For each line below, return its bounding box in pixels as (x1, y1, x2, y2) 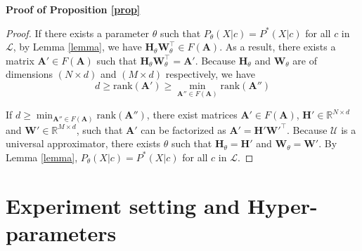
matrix (6, 53, 34, 67)
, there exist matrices (146, 107, 238, 122)
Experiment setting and (6, 191, 240, 219)
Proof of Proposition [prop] (6, 2, 141, 16)
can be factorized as (141, 122, 226, 137)
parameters (6, 218, 117, 247)
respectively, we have (165, 67, 256, 81)
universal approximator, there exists (6, 136, 161, 151)
